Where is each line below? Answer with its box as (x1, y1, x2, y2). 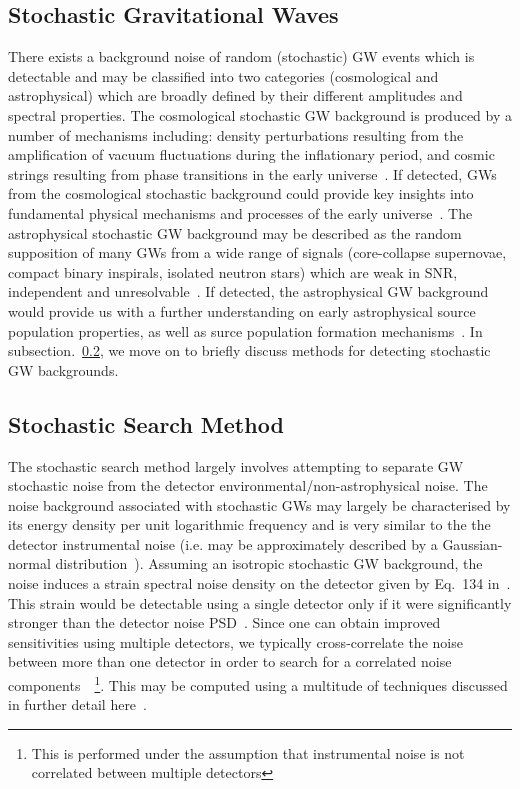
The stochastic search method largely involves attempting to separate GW (8, 455, 464, 476)
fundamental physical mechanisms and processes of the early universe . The (8, 202, 473, 223)
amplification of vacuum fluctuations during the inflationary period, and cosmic (8, 144, 495, 165)
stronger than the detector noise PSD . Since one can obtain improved (8, 612, 441, 633)
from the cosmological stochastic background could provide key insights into (8, 183, 474, 204)
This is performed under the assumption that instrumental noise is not (31, 742, 465, 763)
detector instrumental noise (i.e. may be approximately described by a (8, 533, 438, 554)
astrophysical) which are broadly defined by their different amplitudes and (8, 85, 463, 106)
